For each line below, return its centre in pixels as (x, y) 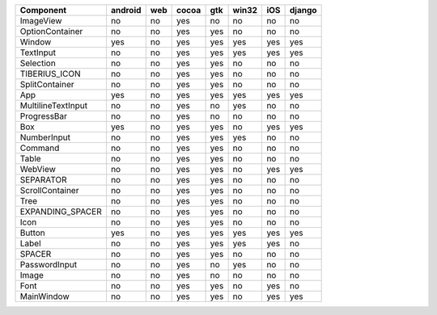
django (303, 10)
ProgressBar (44, 116)
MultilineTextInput (54, 105)
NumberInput (45, 137)
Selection (38, 63)
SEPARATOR (44, 180)
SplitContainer (47, 84)
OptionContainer (51, 31)
